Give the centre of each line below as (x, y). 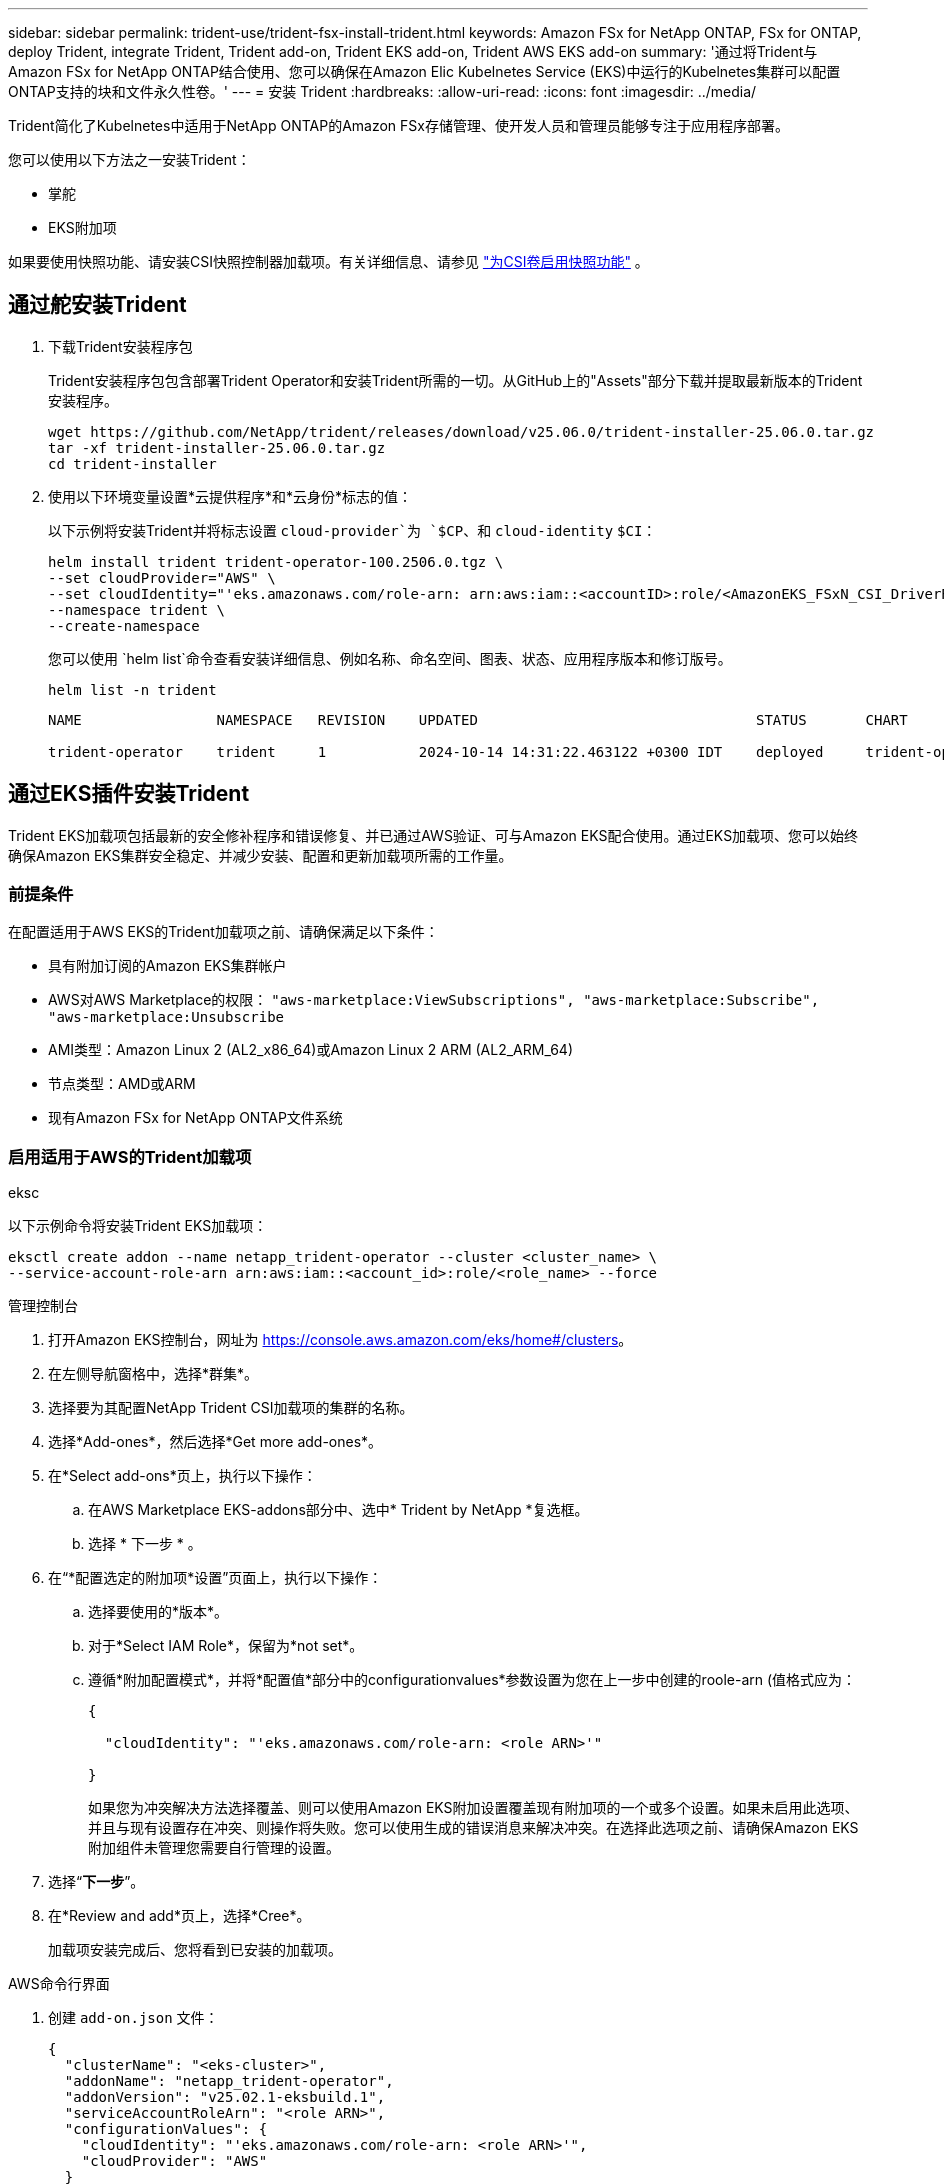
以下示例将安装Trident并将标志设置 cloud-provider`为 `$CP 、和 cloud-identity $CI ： (352, 530)
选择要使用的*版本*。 (158, 1612)
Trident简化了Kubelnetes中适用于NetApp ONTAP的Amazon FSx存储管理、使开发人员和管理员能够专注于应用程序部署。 (398, 125)
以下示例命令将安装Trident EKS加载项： (138, 1226)
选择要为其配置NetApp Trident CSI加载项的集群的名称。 (231, 1408)
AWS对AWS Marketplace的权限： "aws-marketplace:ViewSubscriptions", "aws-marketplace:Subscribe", (434, 1000)
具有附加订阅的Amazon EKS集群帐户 (167, 966)
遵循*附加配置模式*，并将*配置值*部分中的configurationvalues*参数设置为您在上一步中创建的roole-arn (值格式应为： (472, 1680)
